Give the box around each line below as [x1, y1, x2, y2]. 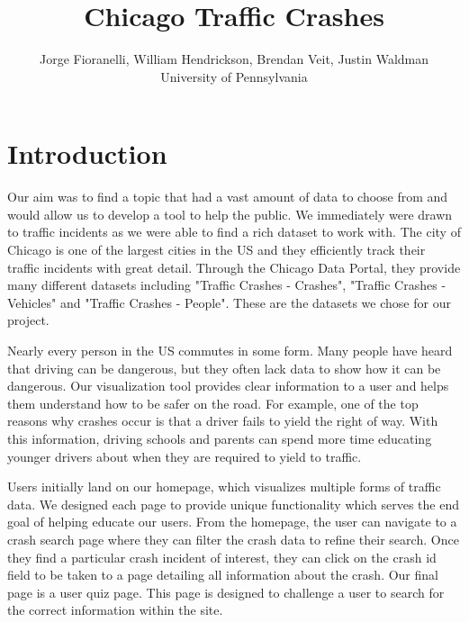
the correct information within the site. [7, 600, 223, 619]
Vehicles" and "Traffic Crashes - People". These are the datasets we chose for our [7, 293, 451, 311]
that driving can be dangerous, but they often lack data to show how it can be [7, 358, 441, 377]
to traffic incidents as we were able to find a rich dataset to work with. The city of [7, 222, 461, 241]
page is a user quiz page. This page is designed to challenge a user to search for [7, 582, 445, 601]
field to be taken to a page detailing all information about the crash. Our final [7, 565, 438, 584]
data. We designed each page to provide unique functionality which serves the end [7, 494, 459, 513]
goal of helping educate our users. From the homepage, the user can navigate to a [7, 512, 457, 531]
